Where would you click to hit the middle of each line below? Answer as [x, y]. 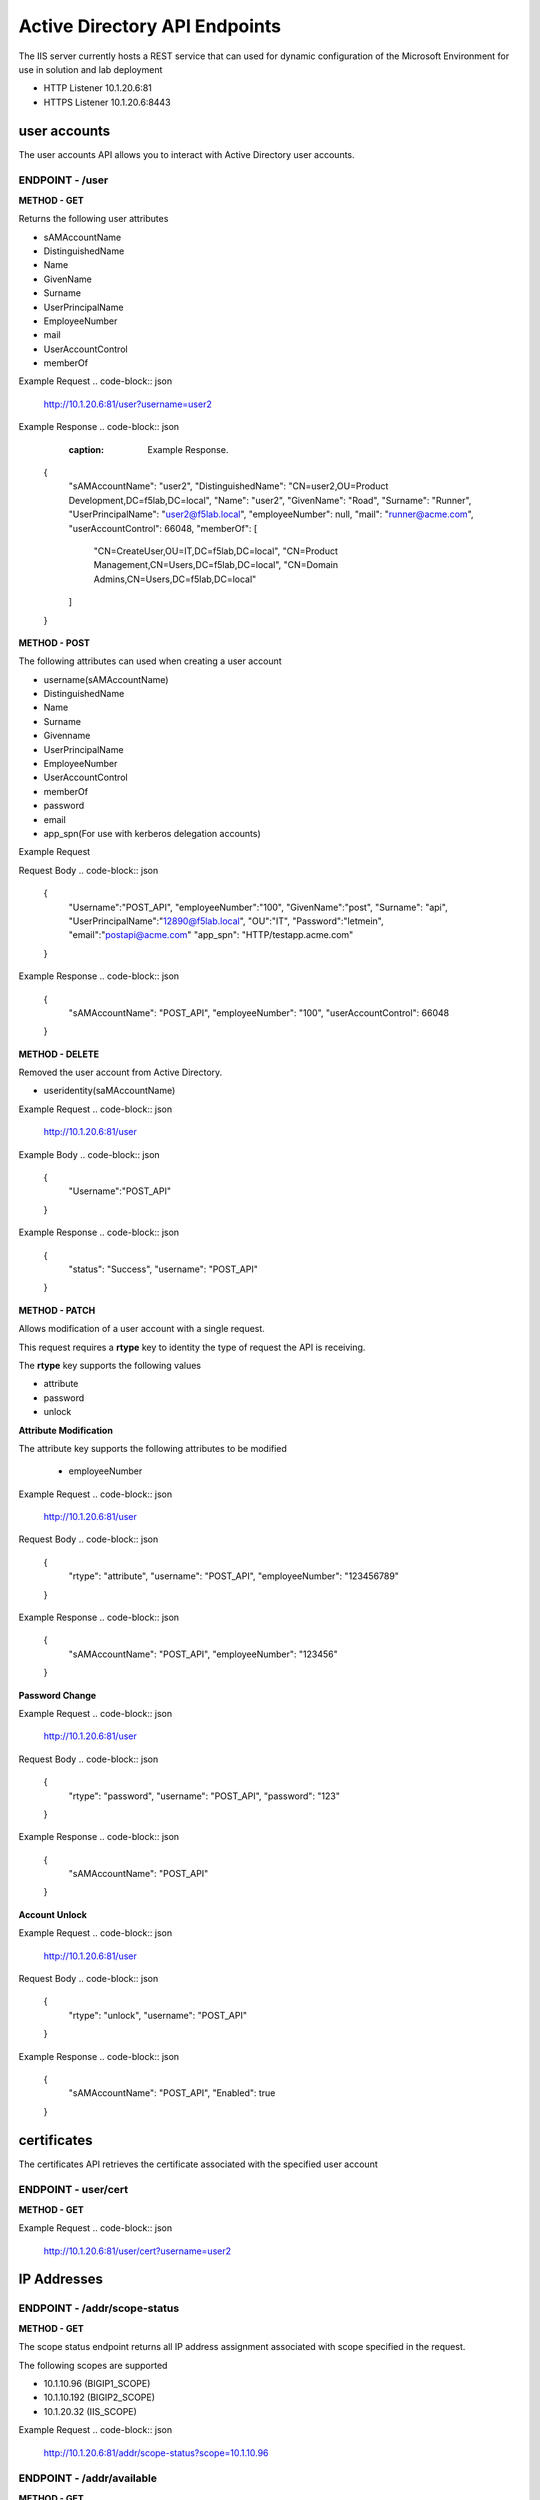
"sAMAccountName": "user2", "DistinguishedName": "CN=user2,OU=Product [228, 486]
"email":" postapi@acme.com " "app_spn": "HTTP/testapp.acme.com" [211, 935]
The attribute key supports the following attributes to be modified [152, 1448]
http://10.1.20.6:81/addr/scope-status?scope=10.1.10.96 [156, 2452]
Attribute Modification [66, 1430]
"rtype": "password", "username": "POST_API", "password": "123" [204, 1796]
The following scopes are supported [93, 2365]
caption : [86, 449]
